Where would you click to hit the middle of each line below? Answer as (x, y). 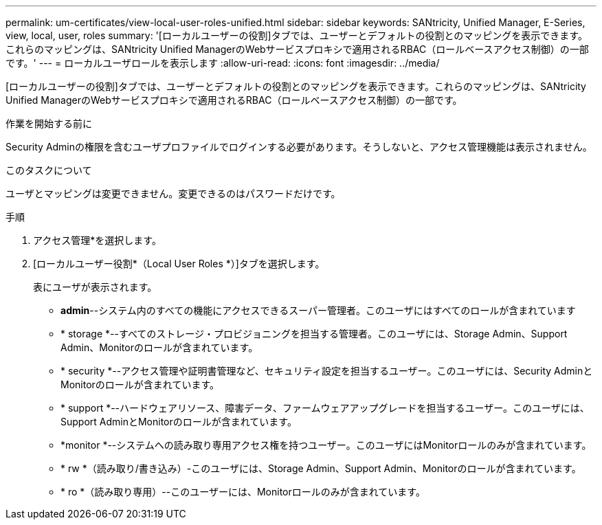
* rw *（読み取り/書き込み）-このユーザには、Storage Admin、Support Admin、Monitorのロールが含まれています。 (321, 468)
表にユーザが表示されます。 (95, 287)
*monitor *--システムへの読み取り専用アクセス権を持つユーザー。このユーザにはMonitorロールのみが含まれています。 (326, 445)
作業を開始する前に (49, 123)
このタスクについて (49, 170)
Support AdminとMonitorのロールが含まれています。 (179, 422)
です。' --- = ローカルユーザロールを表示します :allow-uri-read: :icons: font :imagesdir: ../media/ (223, 63)
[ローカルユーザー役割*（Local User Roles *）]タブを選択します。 (179, 264)
